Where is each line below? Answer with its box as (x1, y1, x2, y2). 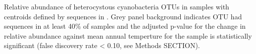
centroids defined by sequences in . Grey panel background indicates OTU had (4, 11, 242, 21)
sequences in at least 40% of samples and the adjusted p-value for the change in (4, 21, 246, 31)
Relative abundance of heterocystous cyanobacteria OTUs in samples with (4, 1, 229, 11)
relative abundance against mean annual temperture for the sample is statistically (4, 30, 252, 41)
